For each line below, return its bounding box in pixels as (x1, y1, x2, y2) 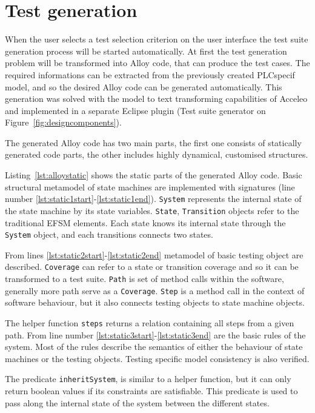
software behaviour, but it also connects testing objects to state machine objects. (5, 296, 305, 309)
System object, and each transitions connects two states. (5, 228, 213, 241)
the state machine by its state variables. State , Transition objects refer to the (5, 204, 299, 217)
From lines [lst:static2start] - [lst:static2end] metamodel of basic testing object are (5, 248, 303, 261)
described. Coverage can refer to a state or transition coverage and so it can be (5, 260, 299, 273)
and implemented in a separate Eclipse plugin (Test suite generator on (5, 104, 266, 116)
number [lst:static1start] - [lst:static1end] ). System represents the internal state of (5, 192, 302, 205)
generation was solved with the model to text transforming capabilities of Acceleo (5, 92, 308, 105)
